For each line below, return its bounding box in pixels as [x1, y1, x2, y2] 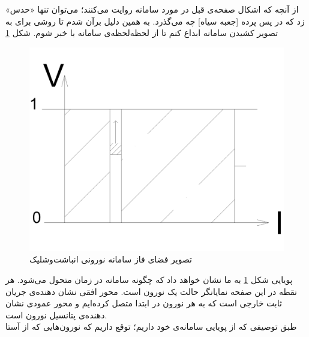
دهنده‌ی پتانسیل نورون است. [5, 308, 107, 321]
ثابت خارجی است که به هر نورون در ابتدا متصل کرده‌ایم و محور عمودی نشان [5, 297, 282, 309]
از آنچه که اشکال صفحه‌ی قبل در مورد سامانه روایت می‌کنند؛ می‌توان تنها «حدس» [5, 3, 299, 15]
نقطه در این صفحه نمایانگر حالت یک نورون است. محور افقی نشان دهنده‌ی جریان [5, 285, 297, 297]
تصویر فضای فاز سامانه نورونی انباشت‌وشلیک [29, 253, 192, 266]
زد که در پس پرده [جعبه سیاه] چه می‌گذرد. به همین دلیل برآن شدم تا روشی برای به [5, 14, 305, 27]
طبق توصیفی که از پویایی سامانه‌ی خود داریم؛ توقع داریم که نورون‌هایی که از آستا [5, 320, 297, 333]
